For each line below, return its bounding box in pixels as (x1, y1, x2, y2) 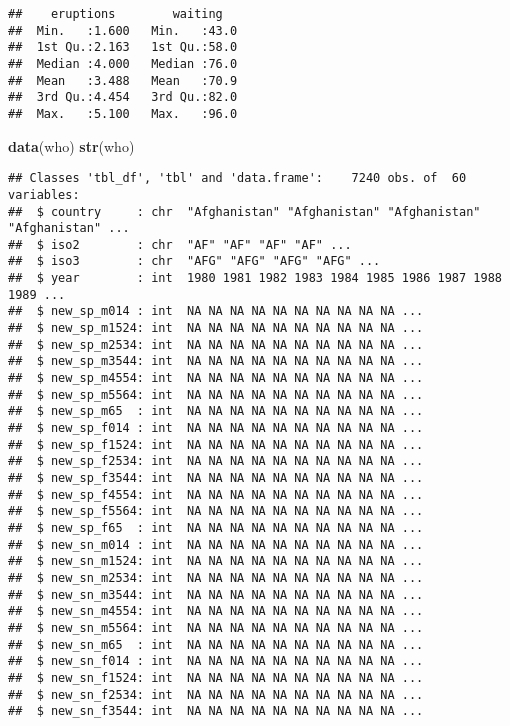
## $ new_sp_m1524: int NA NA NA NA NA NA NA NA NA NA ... (8, 321, 424, 336)
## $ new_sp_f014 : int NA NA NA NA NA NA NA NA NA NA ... (8, 421, 424, 436)
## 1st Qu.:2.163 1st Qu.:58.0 (8, 40, 238, 55)
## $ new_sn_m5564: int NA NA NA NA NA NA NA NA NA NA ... (8, 620, 424, 635)
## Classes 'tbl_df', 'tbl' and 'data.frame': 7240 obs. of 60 (8, 171, 467, 186)
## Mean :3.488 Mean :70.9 (8, 73, 238, 88)
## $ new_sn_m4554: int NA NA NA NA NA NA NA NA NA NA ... (8, 604, 424, 619)
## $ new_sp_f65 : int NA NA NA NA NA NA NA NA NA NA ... (8, 520, 424, 535)
